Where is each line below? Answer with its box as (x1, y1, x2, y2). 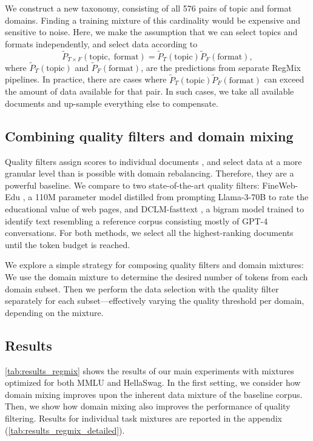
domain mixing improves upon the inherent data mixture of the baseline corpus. (5, 388, 303, 400)
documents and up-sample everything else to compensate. (5, 96, 218, 109)
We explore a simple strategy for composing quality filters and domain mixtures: (5, 258, 304, 271)
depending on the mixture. (5, 306, 104, 318)
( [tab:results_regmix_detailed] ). (5, 423, 125, 436)
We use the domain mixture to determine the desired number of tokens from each (5, 270, 308, 283)
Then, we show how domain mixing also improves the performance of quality (5, 400, 291, 412)
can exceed (264, 73, 305, 86)
